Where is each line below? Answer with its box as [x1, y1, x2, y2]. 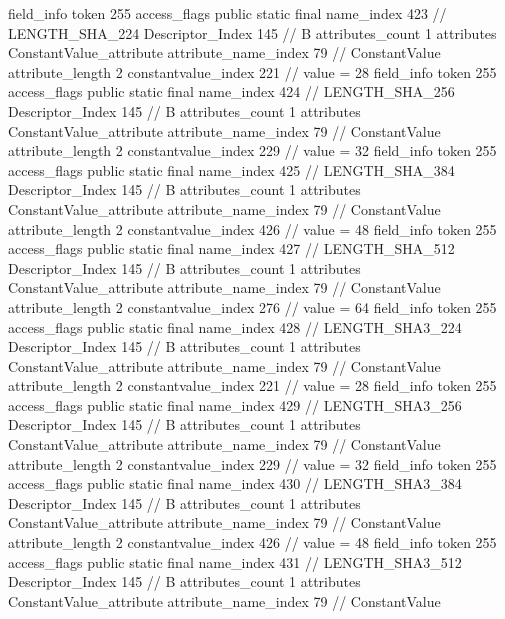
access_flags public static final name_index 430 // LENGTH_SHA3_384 [8, 473, 462, 494]
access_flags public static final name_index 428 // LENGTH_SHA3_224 [8, 316, 462, 337]
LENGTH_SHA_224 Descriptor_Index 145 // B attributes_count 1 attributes [8, 22, 497, 43]
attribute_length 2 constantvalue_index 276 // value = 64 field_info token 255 [8, 296, 497, 317]
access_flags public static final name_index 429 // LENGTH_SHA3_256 [8, 394, 462, 415]
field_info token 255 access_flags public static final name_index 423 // [8, 3, 447, 23]
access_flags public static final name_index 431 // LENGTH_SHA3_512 [8, 551, 462, 572]
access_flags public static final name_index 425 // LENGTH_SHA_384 [8, 159, 455, 180]
